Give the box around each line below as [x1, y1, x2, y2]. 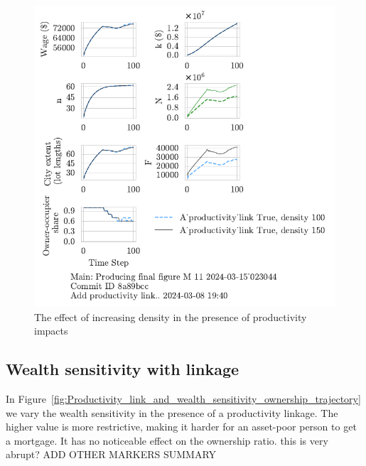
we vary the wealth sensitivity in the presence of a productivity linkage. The [6, 405, 338, 420]
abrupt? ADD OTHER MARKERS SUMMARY [6, 447, 217, 462]
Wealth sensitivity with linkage [6, 358, 239, 380]
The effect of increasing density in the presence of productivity [34, 309, 307, 324]
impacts [34, 323, 68, 338]
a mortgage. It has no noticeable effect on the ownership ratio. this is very [6, 433, 328, 448]
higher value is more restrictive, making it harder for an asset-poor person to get [6, 419, 357, 434]
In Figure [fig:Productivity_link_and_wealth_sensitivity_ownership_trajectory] [6, 391, 361, 406]
